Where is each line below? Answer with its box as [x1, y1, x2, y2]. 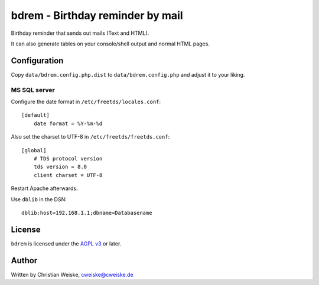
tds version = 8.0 [33, 163, 87, 171]
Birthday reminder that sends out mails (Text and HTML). [11, 30, 149, 37]
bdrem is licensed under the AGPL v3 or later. [11, 240, 122, 247]
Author [11, 255, 38, 266]
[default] [21, 112, 50, 119]
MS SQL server [11, 86, 56, 94]
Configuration [11, 55, 64, 65]
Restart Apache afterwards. [11, 185, 78, 192]
